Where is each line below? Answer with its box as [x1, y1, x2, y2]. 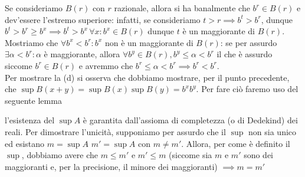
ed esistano [5, 137, 45, 149]
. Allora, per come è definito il [181, 137, 290, 149]
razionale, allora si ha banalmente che [114, 2, 250, 14]
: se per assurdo [220, 36, 277, 48]
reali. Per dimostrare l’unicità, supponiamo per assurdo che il [5, 125, 226, 137]
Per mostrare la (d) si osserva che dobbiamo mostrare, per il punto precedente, [5, 71, 290, 83]
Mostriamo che [5, 36, 58, 48]
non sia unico [248, 125, 297, 137]
